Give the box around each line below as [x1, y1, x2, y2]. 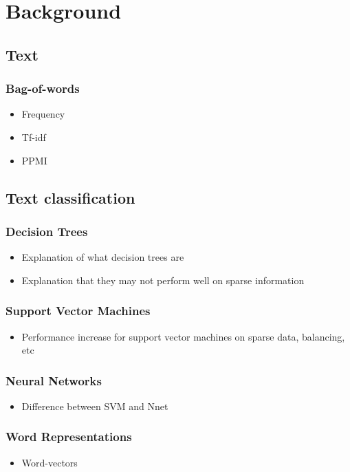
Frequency [21, 107, 65, 121]
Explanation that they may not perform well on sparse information [21, 272, 305, 287]
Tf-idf [21, 129, 46, 144]
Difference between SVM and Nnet [21, 398, 168, 413]
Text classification [6, 186, 135, 208]
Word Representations [6, 428, 132, 445]
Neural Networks [6, 372, 102, 389]
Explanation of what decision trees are [21, 250, 184, 264]
